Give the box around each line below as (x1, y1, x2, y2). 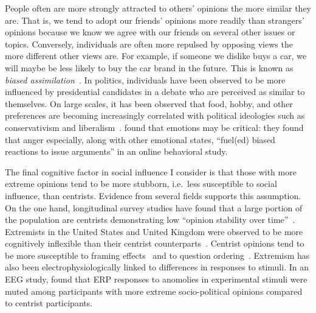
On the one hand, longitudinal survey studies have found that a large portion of (5, 201, 303, 214)
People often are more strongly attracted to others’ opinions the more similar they (5, 2, 311, 14)
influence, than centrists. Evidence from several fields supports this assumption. (5, 189, 301, 202)
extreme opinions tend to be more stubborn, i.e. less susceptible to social (5, 177, 277, 190)
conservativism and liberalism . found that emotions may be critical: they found (5, 121, 304, 133)
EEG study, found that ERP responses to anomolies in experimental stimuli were (5, 273, 307, 286)
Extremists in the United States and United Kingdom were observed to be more (5, 225, 303, 237)
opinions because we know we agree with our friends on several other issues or (5, 26, 295, 38)
